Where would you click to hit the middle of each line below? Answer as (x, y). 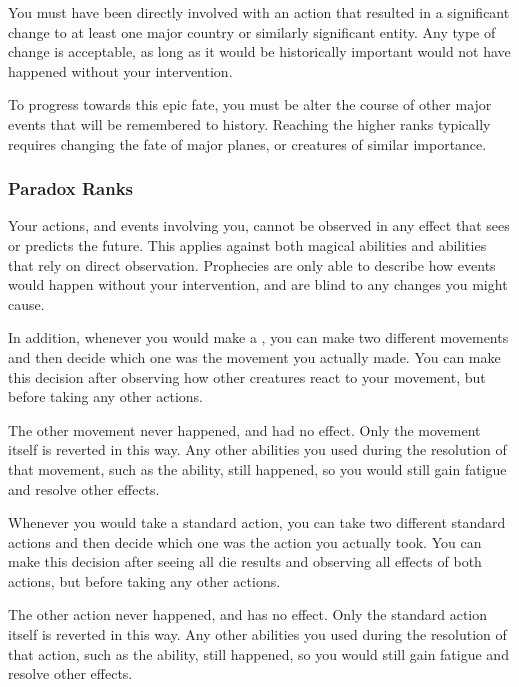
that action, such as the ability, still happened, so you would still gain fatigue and (258, 653)
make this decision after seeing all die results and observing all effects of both (245, 561)
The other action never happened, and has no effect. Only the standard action (248, 614)
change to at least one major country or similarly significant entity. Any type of (252, 31)
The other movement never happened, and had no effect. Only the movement (244, 429)
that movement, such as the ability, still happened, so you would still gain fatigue (257, 468)
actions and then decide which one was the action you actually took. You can (245, 541)
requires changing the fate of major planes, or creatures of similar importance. (247, 143)
